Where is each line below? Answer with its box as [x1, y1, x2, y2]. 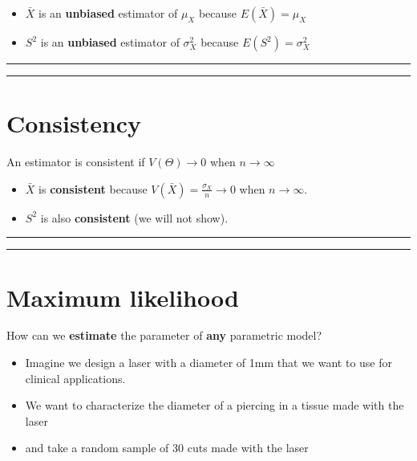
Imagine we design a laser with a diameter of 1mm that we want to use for [25, 354, 393, 371]
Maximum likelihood [6, 280, 239, 313]
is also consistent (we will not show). [40, 209, 229, 226]
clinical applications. [25, 369, 126, 386]
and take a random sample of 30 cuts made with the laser [25, 439, 309, 456]
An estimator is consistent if [6, 153, 145, 170]
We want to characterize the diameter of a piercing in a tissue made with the [25, 397, 404, 414]
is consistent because [38, 180, 148, 197]
